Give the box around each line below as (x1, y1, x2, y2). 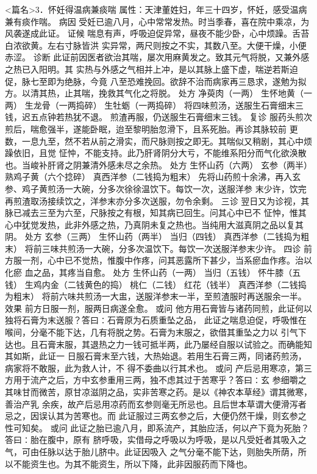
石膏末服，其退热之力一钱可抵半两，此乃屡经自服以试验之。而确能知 (38, 337, 312, 350)
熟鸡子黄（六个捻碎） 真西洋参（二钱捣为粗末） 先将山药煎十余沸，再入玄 (5, 170, 301, 183)
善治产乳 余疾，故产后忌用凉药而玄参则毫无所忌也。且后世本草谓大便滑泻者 (5, 397, 307, 410)
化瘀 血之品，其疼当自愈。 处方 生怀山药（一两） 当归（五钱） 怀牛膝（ (5, 266, 293, 279)
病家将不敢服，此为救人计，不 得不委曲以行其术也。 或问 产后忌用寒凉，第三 (5, 361, 312, 374)
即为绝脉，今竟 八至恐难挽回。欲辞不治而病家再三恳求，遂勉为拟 (47, 74, 307, 87)
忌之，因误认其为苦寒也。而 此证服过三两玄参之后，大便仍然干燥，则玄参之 (5, 409, 307, 422)
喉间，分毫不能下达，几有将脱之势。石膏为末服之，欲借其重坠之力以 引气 (5, 326, 298, 339)
